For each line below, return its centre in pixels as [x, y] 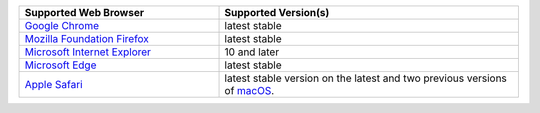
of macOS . [249, 90]
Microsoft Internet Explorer [88, 52]
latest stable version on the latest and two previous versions [365, 78]
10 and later [252, 52]
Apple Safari [54, 84]
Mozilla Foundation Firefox [87, 38]
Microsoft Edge [60, 65]
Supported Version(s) [277, 12]
